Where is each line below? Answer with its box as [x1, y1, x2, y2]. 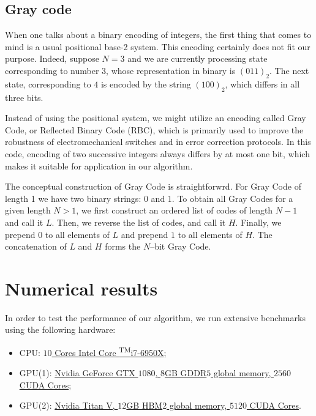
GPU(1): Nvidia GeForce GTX [19, 366, 135, 379]
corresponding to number [5, 64, 99, 76]
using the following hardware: [5, 323, 116, 336]
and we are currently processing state [127, 52, 268, 65]
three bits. [5, 91, 43, 103]
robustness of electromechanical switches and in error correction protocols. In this [5, 135, 311, 148]
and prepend [121, 228, 168, 240]
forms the [105, 240, 141, 253]
